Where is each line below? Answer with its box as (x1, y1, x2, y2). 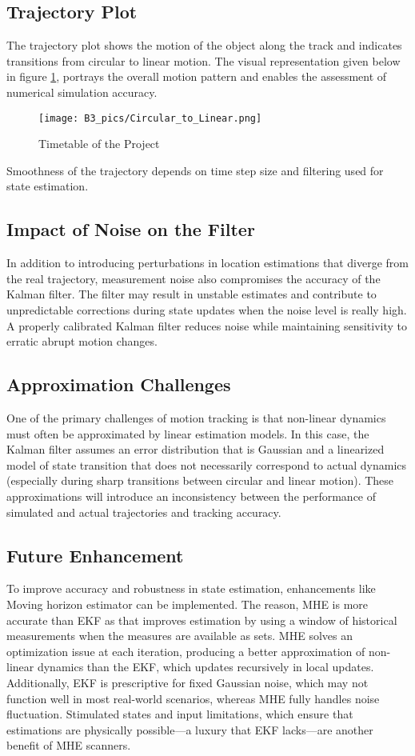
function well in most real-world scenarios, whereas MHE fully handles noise (6, 690, 380, 706)
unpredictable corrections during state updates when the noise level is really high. (6, 302, 407, 318)
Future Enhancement (6, 542, 184, 567)
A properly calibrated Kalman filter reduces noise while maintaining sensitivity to (6, 317, 408, 334)
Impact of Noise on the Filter (6, 217, 255, 242)
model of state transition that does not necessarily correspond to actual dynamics (6, 456, 407, 473)
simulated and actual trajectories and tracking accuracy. (6, 503, 281, 520)
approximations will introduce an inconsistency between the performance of (6, 487, 377, 504)
